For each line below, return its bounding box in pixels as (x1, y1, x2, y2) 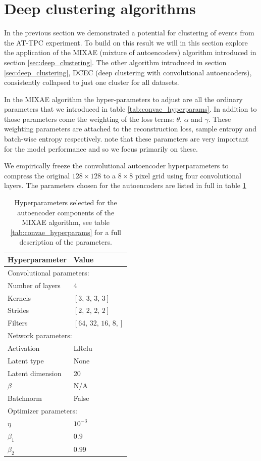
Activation (8, 342, 40, 353)
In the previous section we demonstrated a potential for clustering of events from (4, 27, 254, 38)
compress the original (4, 170, 70, 180)
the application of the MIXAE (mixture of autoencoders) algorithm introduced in (4, 47, 256, 58)
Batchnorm (8, 393, 42, 403)
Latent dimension (8, 367, 62, 378)
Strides (8, 305, 29, 315)
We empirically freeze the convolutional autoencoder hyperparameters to (4, 160, 229, 171)
